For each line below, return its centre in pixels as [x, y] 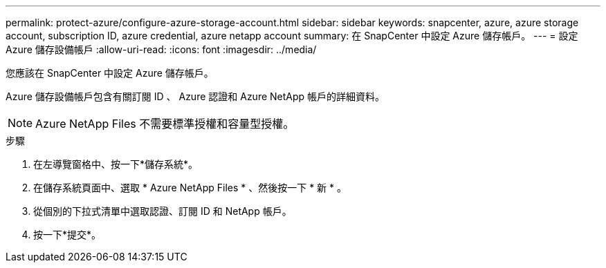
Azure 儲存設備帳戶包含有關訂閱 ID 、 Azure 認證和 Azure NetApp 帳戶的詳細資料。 [195, 96]
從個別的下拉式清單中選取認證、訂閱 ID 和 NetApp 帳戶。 [163, 211]
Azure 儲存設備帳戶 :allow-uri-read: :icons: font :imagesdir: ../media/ [161, 49]
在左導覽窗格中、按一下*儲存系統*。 [116, 164]
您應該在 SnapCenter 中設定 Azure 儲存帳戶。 [110, 73]
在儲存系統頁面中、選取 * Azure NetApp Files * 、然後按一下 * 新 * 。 [190, 188]
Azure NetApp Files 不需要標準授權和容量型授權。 [165, 124]
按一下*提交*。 [67, 234]
